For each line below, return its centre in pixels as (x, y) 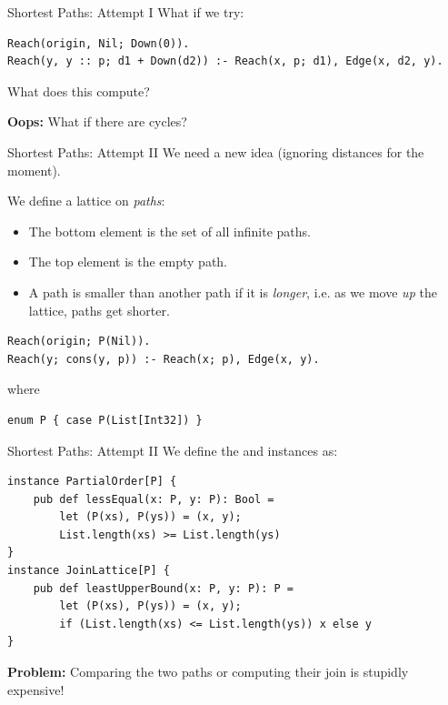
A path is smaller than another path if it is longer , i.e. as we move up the (233, 292)
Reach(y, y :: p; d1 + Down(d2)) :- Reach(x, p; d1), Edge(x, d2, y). (225, 61)
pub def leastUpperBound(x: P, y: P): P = (163, 588)
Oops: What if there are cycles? (97, 121)
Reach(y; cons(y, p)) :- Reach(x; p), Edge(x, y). (164, 359)
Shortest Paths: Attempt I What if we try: (126, 12)
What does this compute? (79, 91)
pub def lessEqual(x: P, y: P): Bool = (154, 499)
